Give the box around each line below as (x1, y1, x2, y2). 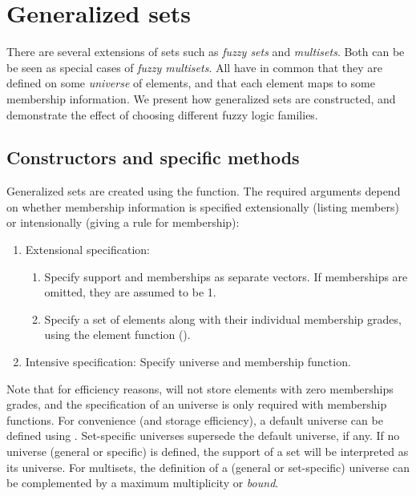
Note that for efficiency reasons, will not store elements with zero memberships (6, 380, 394, 397)
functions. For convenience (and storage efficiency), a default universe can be (6, 411, 383, 428)
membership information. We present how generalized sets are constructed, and (6, 90, 396, 107)
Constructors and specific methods (6, 145, 300, 170)
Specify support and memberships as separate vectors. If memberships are (44, 268, 408, 284)
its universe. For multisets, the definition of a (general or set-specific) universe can (6, 458, 410, 475)
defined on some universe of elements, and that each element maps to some (6, 75, 375, 91)
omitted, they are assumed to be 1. (44, 284, 216, 300)
